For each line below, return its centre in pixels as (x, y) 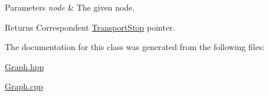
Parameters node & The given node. (70, 7)
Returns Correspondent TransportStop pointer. (90, 27)
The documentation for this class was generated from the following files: (135, 47)
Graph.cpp (24, 86)
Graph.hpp (24, 66)
